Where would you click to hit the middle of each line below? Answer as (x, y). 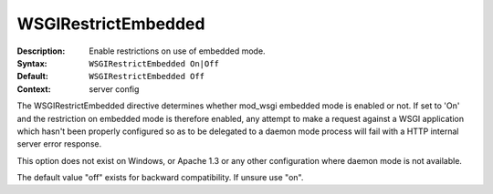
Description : (41, 51)
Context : (34, 89)
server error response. (59, 144)
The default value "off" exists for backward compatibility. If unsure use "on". (160, 178)
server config (114, 89)
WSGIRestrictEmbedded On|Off (154, 63)
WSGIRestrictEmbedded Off (147, 77)
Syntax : (32, 63)
